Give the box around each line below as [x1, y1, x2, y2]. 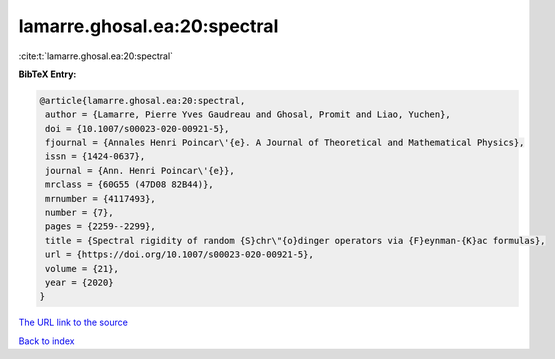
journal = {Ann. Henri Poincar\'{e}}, [45, 165, 235, 176]
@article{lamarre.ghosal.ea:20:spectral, [39, 95, 246, 106]
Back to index [18, 335, 75, 347]
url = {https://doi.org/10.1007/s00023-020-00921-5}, [45, 249, 314, 260]
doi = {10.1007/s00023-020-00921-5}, [45, 123, 230, 134]
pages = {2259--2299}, [45, 221, 157, 232]
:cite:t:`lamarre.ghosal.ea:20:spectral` [18, 50, 174, 62]
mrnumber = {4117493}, [45, 193, 157, 204]
